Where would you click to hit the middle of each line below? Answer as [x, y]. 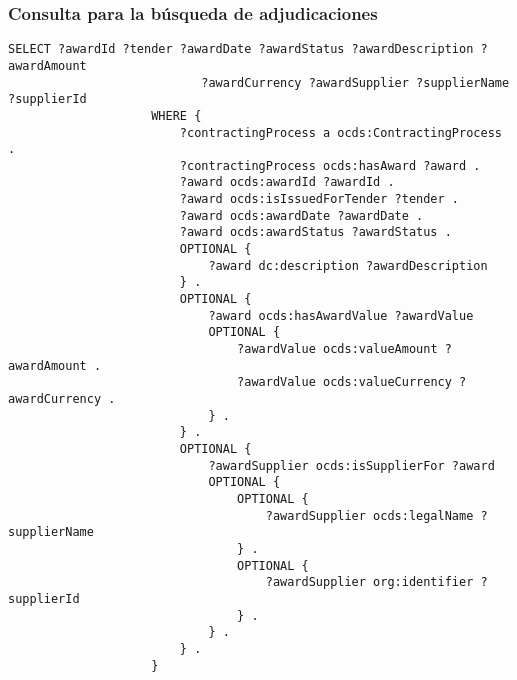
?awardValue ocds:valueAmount [337, 349]
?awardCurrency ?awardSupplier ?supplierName [355, 82]
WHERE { [176, 115]
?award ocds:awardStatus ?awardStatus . [315, 232]
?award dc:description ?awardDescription [348, 265]
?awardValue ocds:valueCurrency [344, 382]
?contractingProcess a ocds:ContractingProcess [340, 132]
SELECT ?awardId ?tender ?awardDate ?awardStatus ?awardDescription [241, 49]
